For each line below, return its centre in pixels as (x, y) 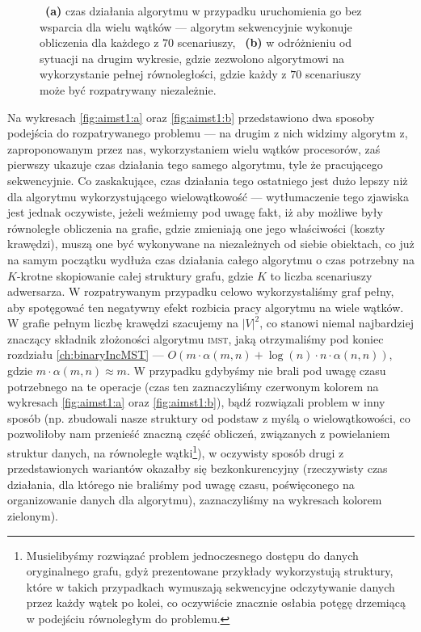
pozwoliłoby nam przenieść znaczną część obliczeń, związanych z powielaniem (199, 434)
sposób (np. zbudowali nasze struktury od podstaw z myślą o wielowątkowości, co (209, 417)
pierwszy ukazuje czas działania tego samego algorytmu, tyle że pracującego (195, 164)
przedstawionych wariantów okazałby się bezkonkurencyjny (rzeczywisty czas (198, 468)
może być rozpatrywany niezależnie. (128, 89)
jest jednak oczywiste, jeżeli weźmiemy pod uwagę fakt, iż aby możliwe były (195, 212)
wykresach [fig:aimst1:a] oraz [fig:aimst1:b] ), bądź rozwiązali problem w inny (196, 402)
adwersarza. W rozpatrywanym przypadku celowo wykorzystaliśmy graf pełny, (201, 291)
